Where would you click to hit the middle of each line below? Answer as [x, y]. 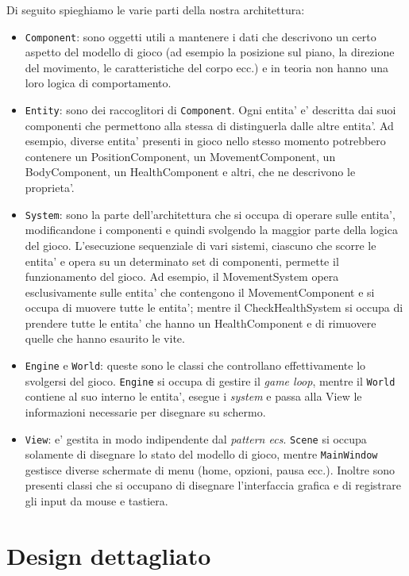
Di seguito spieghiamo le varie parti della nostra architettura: [156, 10]
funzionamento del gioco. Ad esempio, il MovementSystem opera [182, 276]
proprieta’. [50, 188]
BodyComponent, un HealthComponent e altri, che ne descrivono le [190, 172]
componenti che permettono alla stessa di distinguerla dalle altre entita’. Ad [209, 125]
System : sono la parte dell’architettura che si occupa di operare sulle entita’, [210, 214]
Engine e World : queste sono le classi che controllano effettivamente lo [195, 365]
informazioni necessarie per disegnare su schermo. [145, 411]
